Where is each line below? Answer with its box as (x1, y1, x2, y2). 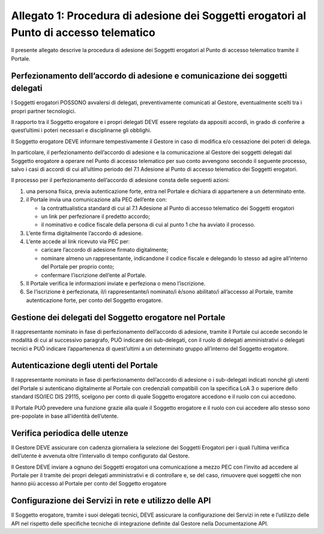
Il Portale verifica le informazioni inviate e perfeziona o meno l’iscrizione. (26, 280, 206, 287)
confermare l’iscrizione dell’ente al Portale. (41, 271, 147, 279)
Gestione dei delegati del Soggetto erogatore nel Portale (11, 312, 226, 322)
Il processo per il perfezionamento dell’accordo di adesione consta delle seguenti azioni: (11, 177, 230, 184)
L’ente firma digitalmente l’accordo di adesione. (26, 230, 143, 237)
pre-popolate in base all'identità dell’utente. (11, 412, 119, 420)
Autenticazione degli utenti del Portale (11, 360, 158, 371)
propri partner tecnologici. (11, 107, 76, 114)
